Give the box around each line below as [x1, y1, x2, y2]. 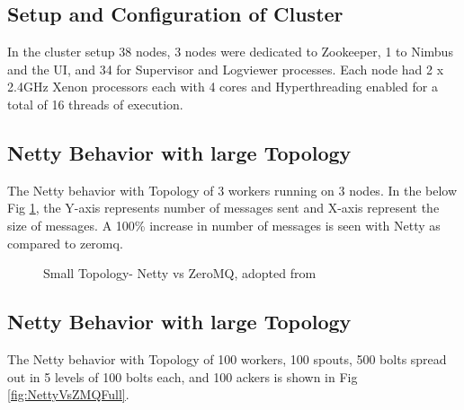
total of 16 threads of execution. [7, 94, 183, 113]
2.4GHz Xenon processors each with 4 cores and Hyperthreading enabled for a [7, 77, 438, 96]
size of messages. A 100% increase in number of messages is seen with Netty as [7, 215, 441, 234]
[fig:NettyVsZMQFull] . [7, 385, 129, 404]
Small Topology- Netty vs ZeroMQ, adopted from [43, 264, 317, 283]
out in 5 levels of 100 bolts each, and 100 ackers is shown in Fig [7, 367, 358, 386]
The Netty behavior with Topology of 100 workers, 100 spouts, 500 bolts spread [7, 349, 447, 368]
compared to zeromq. [7, 233, 123, 252]
